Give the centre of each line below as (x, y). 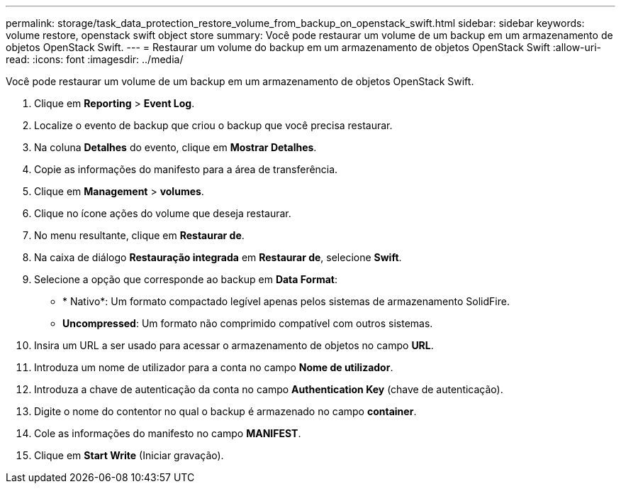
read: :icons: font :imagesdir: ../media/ (95, 59)
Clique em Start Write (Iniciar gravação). (129, 455)
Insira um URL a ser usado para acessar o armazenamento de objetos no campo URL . (234, 345)
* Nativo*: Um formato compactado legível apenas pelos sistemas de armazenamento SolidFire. (286, 301)
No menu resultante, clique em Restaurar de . (139, 235)
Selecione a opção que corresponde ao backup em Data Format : (186, 279)
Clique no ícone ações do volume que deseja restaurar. (163, 213)
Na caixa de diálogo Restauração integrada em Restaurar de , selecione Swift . (218, 257)
